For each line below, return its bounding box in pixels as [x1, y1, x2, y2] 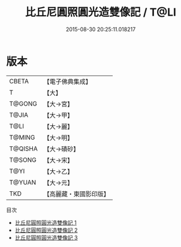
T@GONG [9, 100, 37, 108]
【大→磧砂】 [43, 144, 80, 153]
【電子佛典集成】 [43, 77, 92, 86]
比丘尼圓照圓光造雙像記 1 [14, 219, 77, 226]
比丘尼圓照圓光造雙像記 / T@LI [25, 5, 177, 19]
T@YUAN [9, 178, 37, 186]
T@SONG [9, 155, 37, 164]
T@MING [9, 133, 35, 141]
